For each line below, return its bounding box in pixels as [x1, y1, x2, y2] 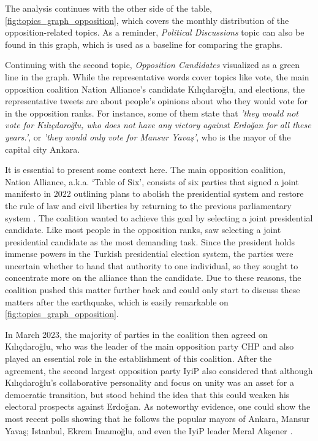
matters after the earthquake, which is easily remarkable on [5, 295, 229, 308]
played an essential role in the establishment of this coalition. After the [5, 352, 272, 365]
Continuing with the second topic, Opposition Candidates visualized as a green [5, 58, 300, 71]
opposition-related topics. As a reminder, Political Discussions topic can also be [5, 26, 305, 39]
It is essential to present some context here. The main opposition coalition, [5, 163, 286, 176]
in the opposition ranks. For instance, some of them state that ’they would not [5, 106, 299, 119]
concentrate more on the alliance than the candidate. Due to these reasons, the [5, 271, 301, 284]
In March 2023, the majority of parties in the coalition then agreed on [5, 328, 268, 340]
